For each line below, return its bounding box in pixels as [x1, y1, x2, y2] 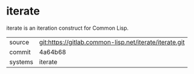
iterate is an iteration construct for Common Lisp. [6, 24, 129, 32]
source [9, 38, 29, 46]
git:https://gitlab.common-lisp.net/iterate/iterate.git [39, 38, 185, 46]
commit [9, 47, 31, 56]
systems [9, 58, 33, 66]
